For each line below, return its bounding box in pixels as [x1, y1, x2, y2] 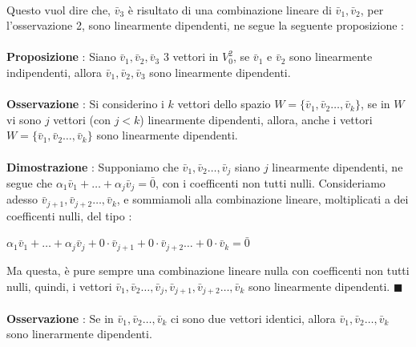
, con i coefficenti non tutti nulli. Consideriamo [155, 174, 386, 191]
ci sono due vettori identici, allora [170, 309, 336, 326]
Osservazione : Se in [6, 309, 114, 326]
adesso [6, 191, 38, 208]
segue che [6, 174, 53, 191]
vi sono [6, 111, 42, 127]
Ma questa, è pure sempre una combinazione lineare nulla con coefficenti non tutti [6, 261, 410, 278]
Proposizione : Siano [6, 48, 116, 65]
